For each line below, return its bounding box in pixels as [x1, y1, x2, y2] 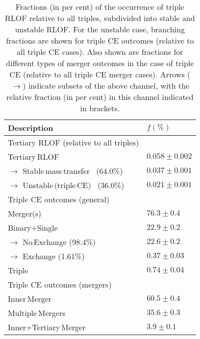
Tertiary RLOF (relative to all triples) [8, 137, 139, 148]
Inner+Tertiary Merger [8, 321, 86, 333]
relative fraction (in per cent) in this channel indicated [6, 91, 194, 102]
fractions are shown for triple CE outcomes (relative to [6, 35, 194, 46]
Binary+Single [8, 222, 58, 233]
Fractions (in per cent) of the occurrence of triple [15, 1, 184, 12]
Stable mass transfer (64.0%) [23, 165, 123, 176]
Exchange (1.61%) [23, 250, 85, 262]
